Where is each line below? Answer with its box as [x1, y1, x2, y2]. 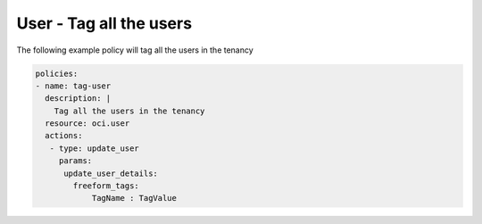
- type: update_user [49, 143, 140, 153]
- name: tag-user [35, 80, 112, 91]
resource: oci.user [45, 119, 130, 129]
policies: [35, 68, 79, 79]
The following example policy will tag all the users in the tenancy [16, 45, 253, 55]
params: [58, 156, 93, 166]
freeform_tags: [72, 181, 140, 191]
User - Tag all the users [16, 13, 192, 33]
